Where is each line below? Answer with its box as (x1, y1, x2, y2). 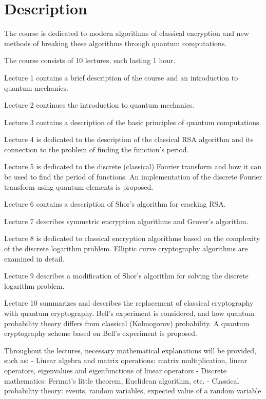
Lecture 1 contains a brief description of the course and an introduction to (4, 72, 238, 83)
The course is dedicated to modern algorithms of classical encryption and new (4, 28, 249, 38)
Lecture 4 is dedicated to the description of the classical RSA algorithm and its (4, 134, 254, 145)
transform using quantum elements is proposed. (4, 181, 154, 192)
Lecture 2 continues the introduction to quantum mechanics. (4, 99, 195, 110)
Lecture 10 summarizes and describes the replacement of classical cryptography (4, 297, 254, 308)
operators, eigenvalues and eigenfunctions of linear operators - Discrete (4, 365, 226, 375)
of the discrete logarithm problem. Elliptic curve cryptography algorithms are (4, 243, 248, 254)
